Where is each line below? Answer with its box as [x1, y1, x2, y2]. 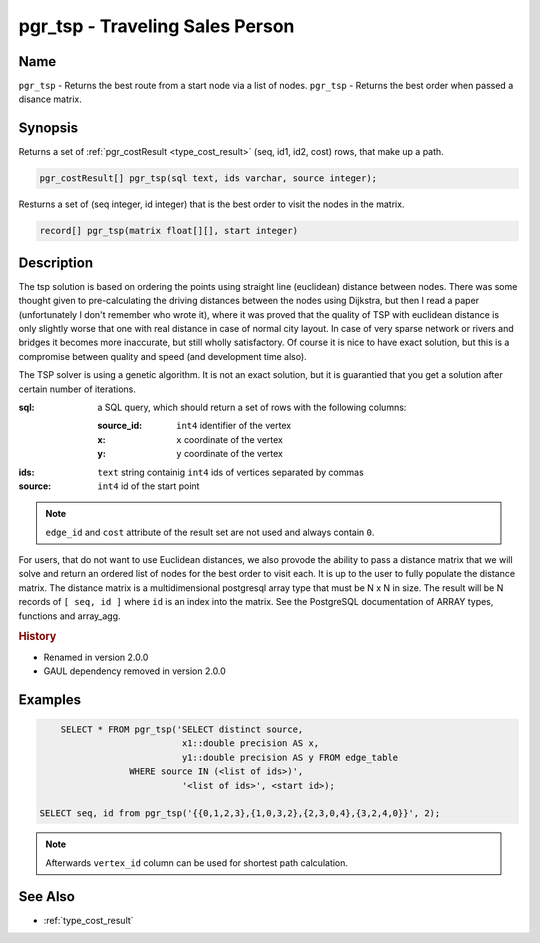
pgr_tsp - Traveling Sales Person [18, 15, 295, 37]
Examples [18, 691, 82, 708]
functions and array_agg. [18, 610, 121, 622]
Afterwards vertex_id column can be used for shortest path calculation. [45, 856, 349, 869]
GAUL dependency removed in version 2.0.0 [43, 665, 227, 677]
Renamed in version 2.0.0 [43, 651, 149, 663]
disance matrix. [18, 93, 82, 105]
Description [18, 254, 94, 271]
